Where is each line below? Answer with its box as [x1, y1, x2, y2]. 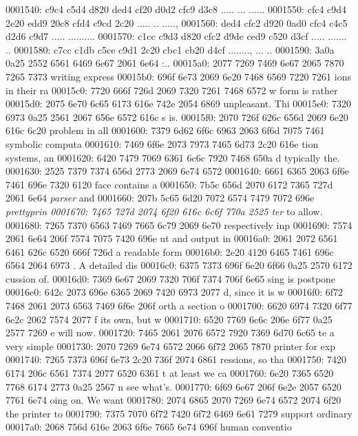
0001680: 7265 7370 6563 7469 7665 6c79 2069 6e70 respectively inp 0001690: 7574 [6, 217, 352, 232]
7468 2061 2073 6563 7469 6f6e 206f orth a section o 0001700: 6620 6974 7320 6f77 [6, 298, 352, 313]
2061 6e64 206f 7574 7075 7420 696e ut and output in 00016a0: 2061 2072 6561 [6, 231, 338, 246]
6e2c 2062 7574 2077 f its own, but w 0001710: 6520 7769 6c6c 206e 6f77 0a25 [6, 312, 333, 326]
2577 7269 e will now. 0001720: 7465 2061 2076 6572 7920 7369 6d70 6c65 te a [6, 325, 335, 340]
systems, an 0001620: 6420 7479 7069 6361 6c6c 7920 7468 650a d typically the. [6, 150, 340, 164]
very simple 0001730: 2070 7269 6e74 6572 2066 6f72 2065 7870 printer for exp [6, 338, 335, 353]
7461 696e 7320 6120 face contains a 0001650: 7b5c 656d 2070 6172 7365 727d [6, 177, 333, 191]
